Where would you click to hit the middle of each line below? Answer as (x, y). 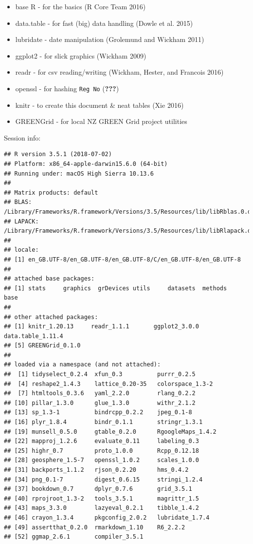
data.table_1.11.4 (34, 336)
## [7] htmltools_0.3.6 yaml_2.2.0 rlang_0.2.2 (100, 393)
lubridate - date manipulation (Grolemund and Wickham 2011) (110, 39)
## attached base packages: (49, 279)
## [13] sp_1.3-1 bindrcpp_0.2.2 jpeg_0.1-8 (98, 413)
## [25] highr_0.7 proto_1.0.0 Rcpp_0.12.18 (101, 451)
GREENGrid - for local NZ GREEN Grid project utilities (101, 121)
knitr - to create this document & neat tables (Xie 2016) (99, 105)
